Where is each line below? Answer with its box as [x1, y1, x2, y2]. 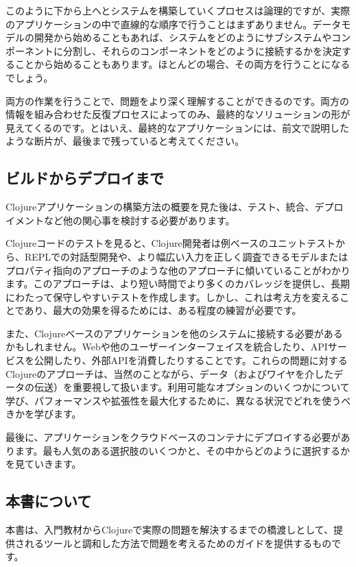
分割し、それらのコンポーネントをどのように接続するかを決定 [62, 43, 342, 58]
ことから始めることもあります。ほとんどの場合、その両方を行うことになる [14, 57, 351, 71]
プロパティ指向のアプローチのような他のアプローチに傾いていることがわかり [5, 263, 351, 277]
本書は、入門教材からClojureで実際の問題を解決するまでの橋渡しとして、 [5, 522, 334, 537]
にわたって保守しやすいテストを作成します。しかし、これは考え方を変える [5, 289, 340, 304]
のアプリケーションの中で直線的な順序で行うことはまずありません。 [5, 16, 313, 31]
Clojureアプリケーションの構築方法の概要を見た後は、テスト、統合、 [5, 200, 315, 214]
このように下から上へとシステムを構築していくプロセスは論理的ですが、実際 [5, 3, 351, 17]
